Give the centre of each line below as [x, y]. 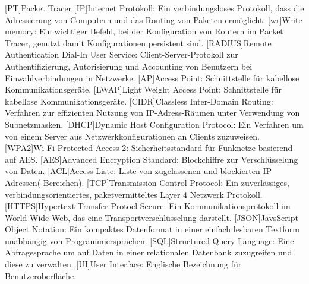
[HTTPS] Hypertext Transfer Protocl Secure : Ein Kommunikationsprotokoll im [148, 206]
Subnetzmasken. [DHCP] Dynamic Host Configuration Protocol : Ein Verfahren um [154, 124]
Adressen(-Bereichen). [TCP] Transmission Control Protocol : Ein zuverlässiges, [147, 182]
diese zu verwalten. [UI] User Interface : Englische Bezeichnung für [123, 264]
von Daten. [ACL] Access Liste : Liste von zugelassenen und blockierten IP [138, 171]
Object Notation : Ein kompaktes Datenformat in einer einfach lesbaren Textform [152, 229]
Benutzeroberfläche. [41, 275]
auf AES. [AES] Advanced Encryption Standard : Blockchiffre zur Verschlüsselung [152, 159]
